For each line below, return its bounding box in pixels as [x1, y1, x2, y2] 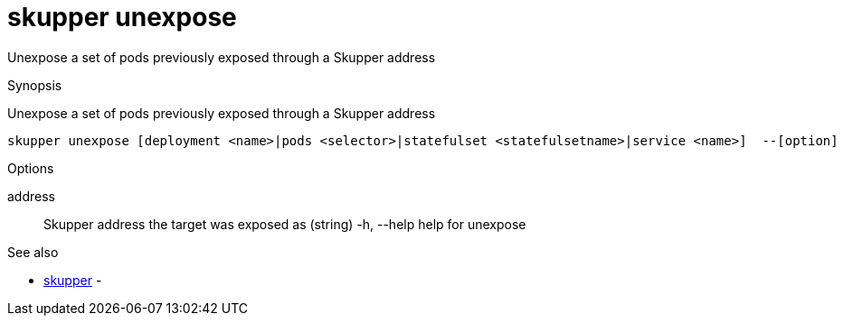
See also [7, 244, 59, 260]
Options [7, 160, 54, 176]
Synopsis [7, 77, 62, 93]
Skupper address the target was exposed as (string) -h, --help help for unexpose [43, 216, 526, 232]
